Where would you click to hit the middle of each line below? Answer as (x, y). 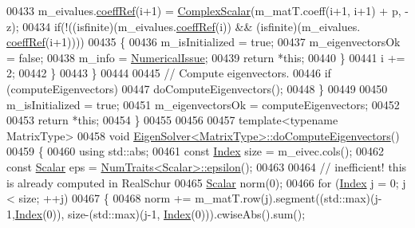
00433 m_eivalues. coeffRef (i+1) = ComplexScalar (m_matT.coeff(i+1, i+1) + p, (204, 10)
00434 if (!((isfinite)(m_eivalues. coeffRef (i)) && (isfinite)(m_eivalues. (192, 26)
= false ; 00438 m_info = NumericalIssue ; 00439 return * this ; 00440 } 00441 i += (206, 57)
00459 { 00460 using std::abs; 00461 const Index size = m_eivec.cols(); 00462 (195, 151)
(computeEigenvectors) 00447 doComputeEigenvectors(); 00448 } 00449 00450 (197, 88)
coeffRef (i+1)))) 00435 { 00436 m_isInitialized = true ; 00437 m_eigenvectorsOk (204, 42)
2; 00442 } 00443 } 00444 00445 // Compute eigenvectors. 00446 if (169, 73)
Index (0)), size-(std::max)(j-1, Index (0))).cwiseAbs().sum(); (160, 213)
